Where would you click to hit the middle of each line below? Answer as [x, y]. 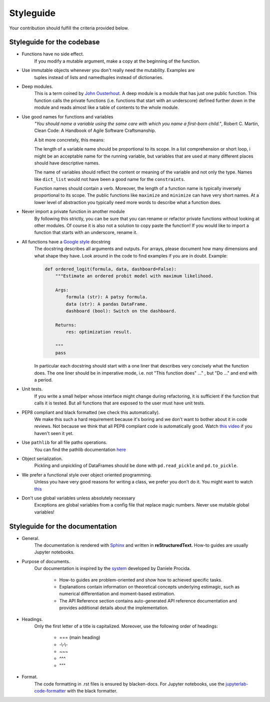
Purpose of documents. [46, 561]
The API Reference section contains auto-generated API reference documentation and [148, 600]
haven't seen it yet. [54, 433]
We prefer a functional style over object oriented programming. [87, 474]
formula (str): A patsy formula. [107, 297]
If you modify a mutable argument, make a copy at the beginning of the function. [117, 61]
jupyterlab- [237, 684]
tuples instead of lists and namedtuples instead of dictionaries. [99, 77]
